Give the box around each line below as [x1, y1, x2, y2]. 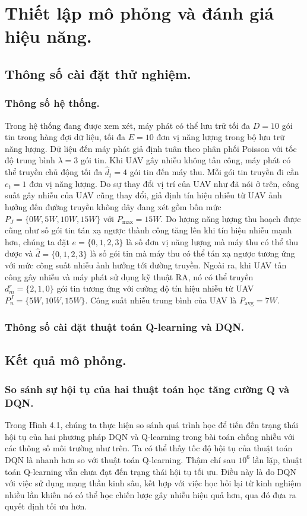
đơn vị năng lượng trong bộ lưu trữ [156, 131, 284, 143]
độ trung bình [5, 154, 55, 166]
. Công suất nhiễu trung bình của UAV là [85, 293, 237, 306]
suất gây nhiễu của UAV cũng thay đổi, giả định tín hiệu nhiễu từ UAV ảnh [5, 189, 282, 201]
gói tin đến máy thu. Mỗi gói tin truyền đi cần [129, 166, 299, 178]
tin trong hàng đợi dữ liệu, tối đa [5, 131, 126, 143]
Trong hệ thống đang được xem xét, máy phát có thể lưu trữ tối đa [5, 119, 251, 131]
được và [5, 247, 33, 259]
